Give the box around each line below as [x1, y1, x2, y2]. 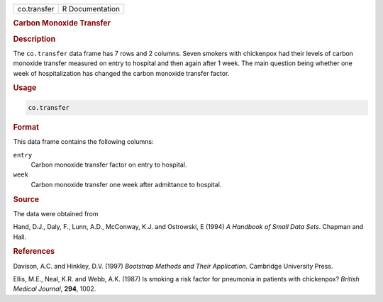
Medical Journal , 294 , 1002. [13, 284, 96, 293]
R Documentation [62, 4, 121, 13]
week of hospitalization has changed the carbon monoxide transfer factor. [13, 69, 230, 77]
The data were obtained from [13, 209, 99, 218]
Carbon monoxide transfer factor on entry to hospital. [30, 160, 187, 169]
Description [13, 34, 56, 44]
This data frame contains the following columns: [13, 138, 154, 146]
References [13, 247, 55, 257]
